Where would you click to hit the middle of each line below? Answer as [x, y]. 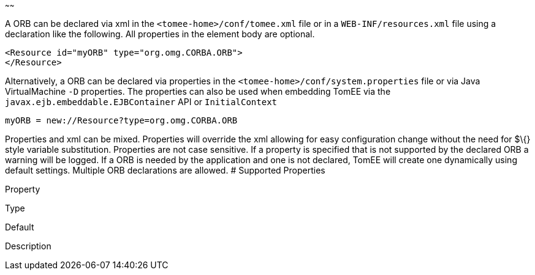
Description [28, 246]
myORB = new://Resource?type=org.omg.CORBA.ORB [121, 120]
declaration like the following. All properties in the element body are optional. [160, 34]
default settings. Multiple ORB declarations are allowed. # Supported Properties [165, 170]
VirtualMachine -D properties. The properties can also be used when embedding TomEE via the [198, 91]
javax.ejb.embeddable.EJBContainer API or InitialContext [141, 102]
